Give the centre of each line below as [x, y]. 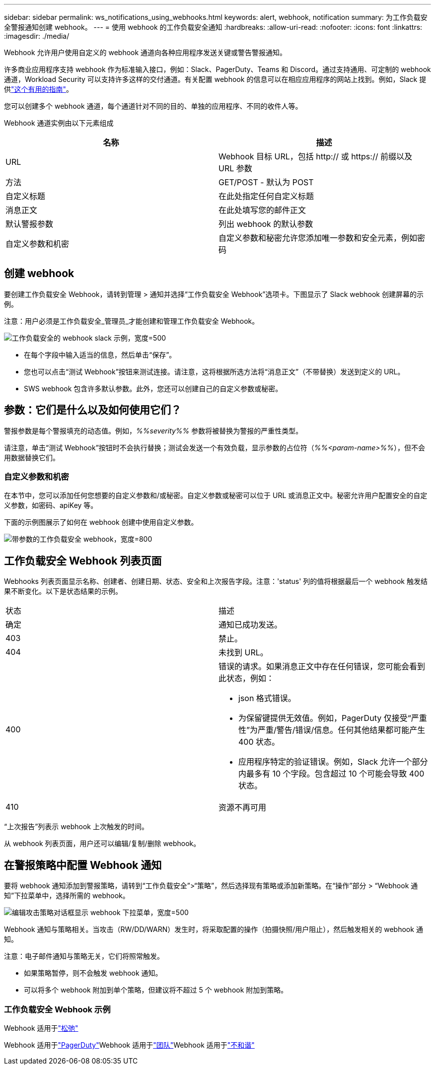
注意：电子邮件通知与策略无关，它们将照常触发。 [84, 956]
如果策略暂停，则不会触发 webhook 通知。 [93, 973]
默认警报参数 [30, 224]
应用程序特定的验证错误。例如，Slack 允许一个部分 [333, 762]
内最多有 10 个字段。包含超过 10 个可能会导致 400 [331, 774]
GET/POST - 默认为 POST [266, 182]
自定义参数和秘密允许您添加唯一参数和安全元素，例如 [318, 238]
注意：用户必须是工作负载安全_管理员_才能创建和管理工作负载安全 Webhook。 [132, 321]
